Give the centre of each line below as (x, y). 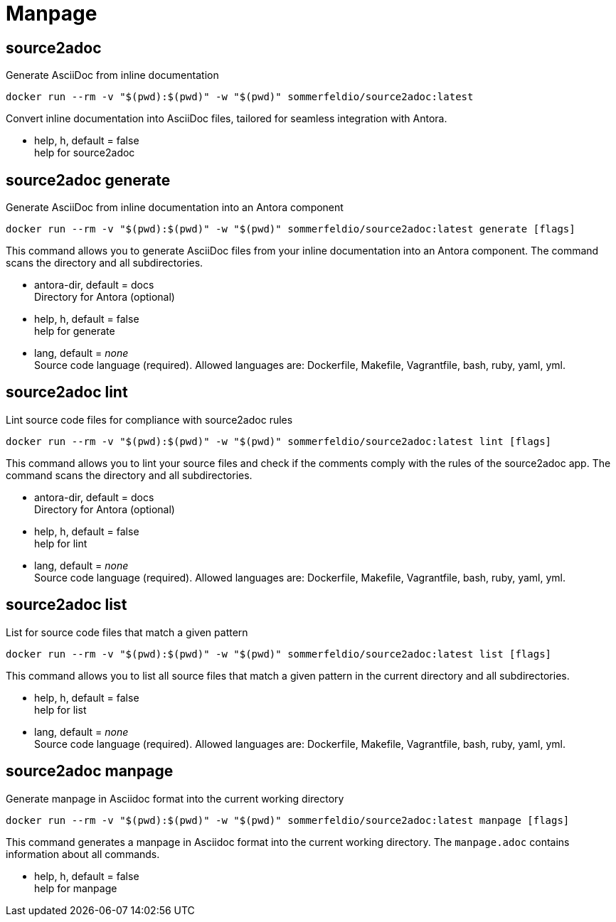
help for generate (75, 331)
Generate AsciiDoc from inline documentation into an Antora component (175, 208)
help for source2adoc (85, 153)
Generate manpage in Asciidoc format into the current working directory (175, 798)
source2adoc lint (67, 392)
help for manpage (76, 888)
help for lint (61, 543)
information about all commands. (83, 854)
